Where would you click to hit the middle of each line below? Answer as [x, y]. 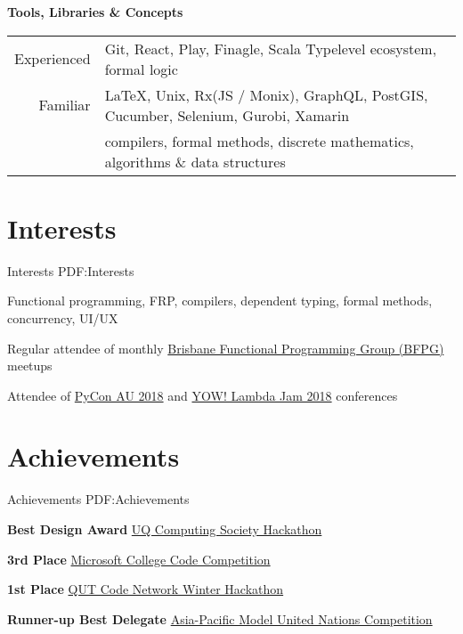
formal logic [141, 69]
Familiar [65, 105]
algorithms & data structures [195, 161]
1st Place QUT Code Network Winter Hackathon [146, 589]
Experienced [53, 59]
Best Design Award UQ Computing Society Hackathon [165, 529]
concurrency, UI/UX [63, 317]
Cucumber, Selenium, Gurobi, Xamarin [227, 115]
